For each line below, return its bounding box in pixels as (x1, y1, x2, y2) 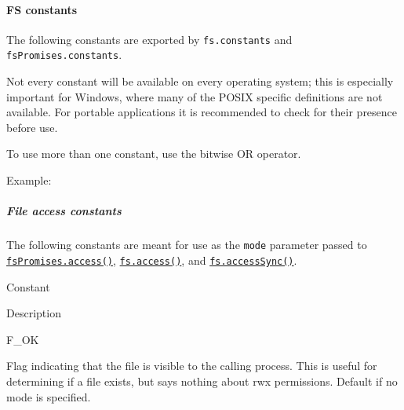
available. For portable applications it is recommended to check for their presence (6, 104, 398, 120)
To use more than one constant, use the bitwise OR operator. (6, 145, 301, 162)
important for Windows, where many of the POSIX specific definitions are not (6, 88, 383, 104)
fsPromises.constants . (6, 46, 122, 63)
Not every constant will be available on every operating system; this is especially (6, 73, 394, 90)
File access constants (6, 203, 122, 219)
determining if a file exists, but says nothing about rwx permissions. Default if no (6, 372, 398, 389)
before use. (6, 119, 58, 135)
